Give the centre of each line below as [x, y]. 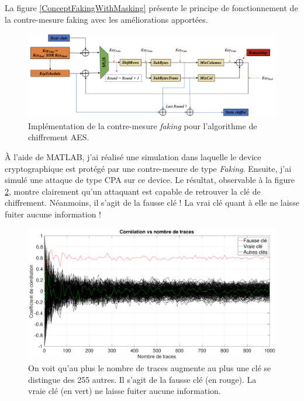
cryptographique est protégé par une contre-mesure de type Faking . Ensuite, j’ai [148, 168]
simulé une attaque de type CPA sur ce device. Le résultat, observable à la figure [150, 180]
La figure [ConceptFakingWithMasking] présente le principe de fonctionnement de [151, 8]
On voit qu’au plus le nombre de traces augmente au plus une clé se [150, 368]
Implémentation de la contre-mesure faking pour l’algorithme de [143, 125]
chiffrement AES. [59, 137]
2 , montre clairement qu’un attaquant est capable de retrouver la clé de [133, 191]
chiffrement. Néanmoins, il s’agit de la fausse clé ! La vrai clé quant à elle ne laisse [152, 203]
